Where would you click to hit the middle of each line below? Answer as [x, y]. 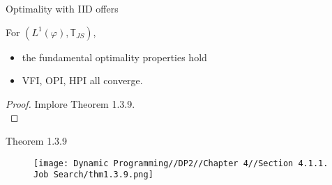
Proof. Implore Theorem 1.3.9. [70, 103]
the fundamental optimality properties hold [114, 57]
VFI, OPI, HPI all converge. [82, 80]
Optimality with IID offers [62, 8]
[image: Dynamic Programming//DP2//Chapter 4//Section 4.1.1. [181, 163]
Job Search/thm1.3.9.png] [93, 175]
